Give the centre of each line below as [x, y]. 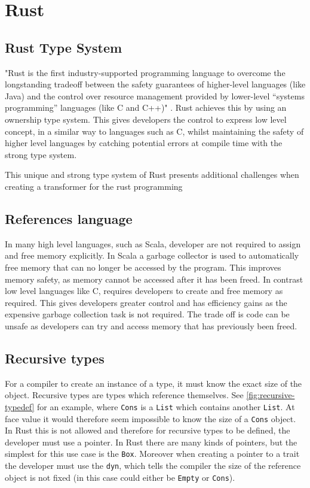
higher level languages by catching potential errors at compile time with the [144, 143]
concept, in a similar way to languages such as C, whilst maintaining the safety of [154, 131]
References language [69, 218]
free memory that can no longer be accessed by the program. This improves [143, 267]
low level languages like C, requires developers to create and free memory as [144, 291]
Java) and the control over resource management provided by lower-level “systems [155, 96]
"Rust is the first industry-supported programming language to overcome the [145, 72]
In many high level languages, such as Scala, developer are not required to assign [153, 243]
